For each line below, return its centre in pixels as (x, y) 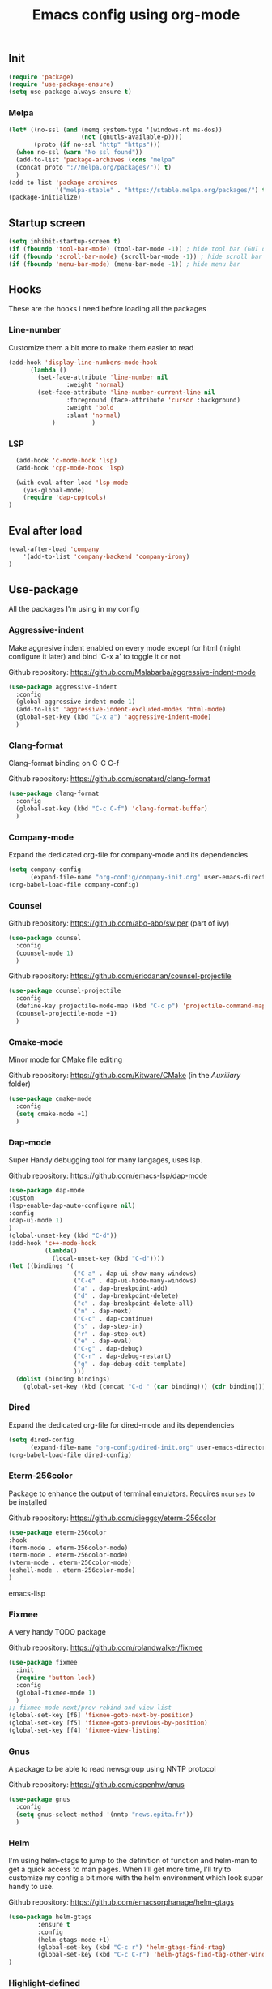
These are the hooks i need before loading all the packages (107, 309)
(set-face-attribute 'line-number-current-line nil (127, 393)
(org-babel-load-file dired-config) (70, 1455)
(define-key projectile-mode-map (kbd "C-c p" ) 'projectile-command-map (141, 1006)
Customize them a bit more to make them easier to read (101, 347)
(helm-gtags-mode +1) (74, 1940)
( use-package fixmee (43, 1663)
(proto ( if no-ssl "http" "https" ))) (97, 145)
